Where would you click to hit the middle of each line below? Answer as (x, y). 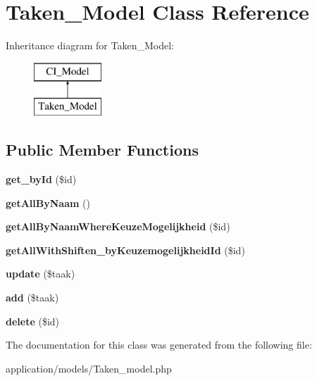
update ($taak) (41, 274)
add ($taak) (32, 298)
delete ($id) (33, 321)
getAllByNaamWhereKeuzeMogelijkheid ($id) (118, 226)
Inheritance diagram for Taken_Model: (90, 45)
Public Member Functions (102, 150)
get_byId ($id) (41, 179)
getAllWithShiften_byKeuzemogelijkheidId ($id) (125, 250)
